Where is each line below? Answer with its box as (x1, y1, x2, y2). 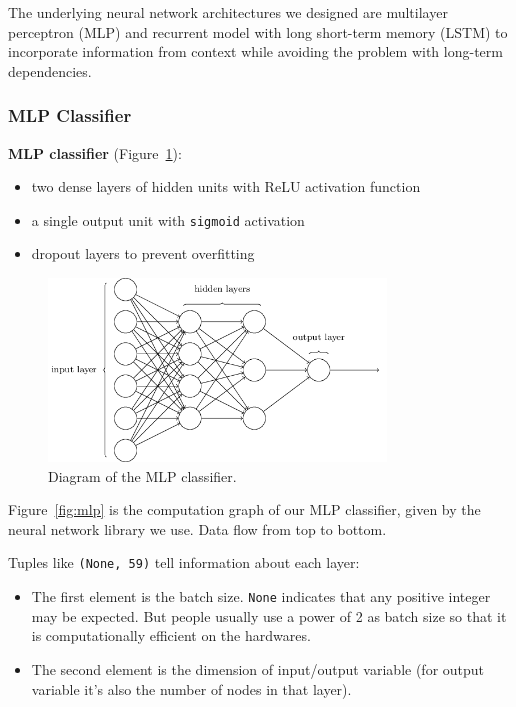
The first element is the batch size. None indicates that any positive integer (31, 586, 491, 607)
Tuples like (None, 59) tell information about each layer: (8, 552, 360, 573)
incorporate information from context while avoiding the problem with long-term (8, 41, 503, 62)
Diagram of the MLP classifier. (48, 465, 237, 486)
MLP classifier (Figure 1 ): (8, 142, 182, 163)
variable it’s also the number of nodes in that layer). (31, 678, 352, 699)
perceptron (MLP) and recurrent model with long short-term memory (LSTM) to (8, 21, 508, 42)
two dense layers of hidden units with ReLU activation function (31, 176, 421, 197)
